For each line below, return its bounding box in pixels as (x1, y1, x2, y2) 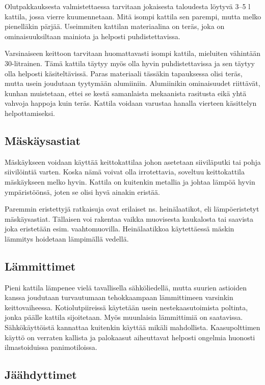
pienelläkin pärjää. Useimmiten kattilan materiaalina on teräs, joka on (5, 21, 225, 32)
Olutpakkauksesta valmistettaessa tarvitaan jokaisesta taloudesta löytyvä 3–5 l (5, 1, 251, 11)
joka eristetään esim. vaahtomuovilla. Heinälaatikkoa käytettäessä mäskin (5, 223, 234, 234)
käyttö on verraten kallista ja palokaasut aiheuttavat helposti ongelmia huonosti (5, 332, 255, 342)
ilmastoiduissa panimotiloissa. (5, 342, 97, 352)
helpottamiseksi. (5, 107, 55, 118)
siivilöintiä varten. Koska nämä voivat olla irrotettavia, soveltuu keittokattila (5, 166, 245, 177)
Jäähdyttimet (5, 367, 77, 382)
